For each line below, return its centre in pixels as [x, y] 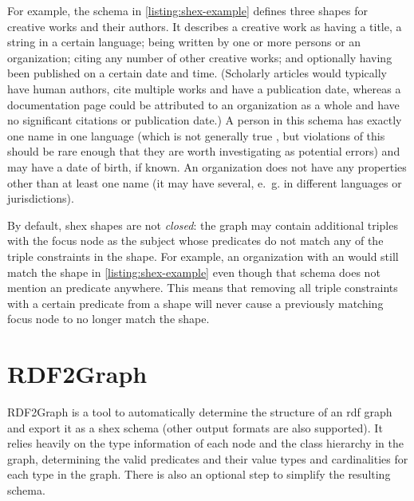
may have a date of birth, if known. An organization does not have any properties [207, 166]
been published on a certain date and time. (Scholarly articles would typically [197, 73]
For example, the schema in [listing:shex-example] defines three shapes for [187, 10]
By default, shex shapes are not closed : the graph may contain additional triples [203, 225]
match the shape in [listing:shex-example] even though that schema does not [194, 272]
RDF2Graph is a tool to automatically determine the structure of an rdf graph [200, 412]
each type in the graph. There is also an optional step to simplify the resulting [199, 474]
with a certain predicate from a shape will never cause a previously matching [195, 303]
